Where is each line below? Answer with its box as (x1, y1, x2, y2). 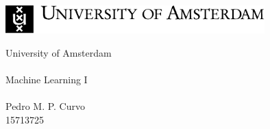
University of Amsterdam (5, 46, 112, 60)
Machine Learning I (5, 72, 88, 87)
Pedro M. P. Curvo (5, 99, 85, 113)
